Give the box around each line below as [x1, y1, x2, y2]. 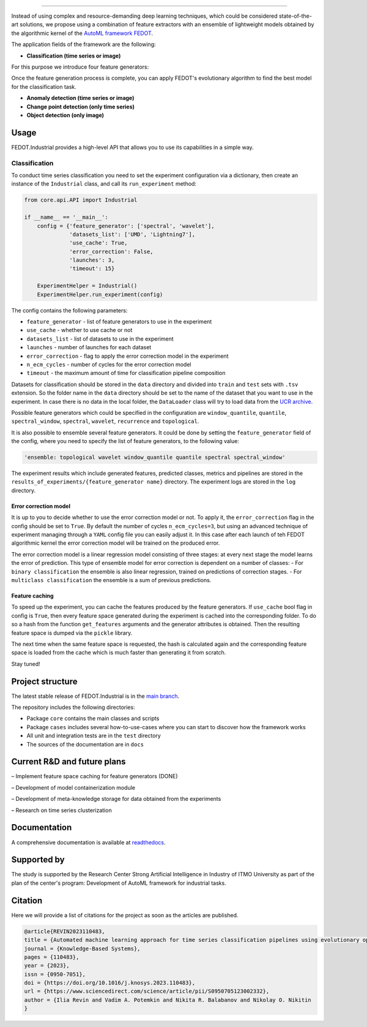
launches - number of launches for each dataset [26, 344, 152, 351]
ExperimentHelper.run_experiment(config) [37, 291, 163, 298]
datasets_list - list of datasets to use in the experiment [26, 335, 174, 343]
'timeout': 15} [69, 265, 115, 272]
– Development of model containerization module [11, 784, 136, 791]
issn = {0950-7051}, [24, 971, 86, 977]
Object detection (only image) [26, 111, 104, 119]
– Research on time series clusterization [11, 806, 113, 814]
